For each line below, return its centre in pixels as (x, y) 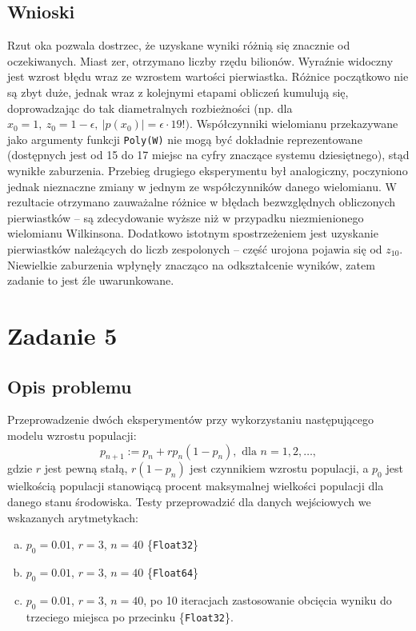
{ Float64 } (173, 571)
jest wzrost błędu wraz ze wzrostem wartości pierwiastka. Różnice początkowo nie (208, 76)
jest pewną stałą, (86, 468)
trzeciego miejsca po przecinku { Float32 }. (130, 616)
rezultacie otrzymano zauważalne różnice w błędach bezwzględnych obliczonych (202, 202)
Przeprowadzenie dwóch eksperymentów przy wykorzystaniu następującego (190, 419)
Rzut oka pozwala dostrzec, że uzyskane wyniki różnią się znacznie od (179, 45)
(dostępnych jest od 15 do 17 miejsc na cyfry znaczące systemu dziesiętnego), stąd (208, 155)
